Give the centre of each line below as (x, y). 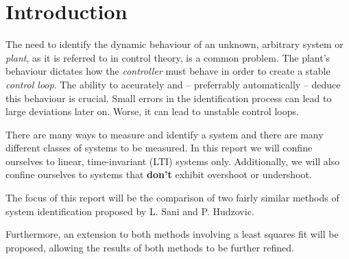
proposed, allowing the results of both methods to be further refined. (150, 247)
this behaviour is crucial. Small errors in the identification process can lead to (169, 98)
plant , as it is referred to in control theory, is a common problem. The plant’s (168, 57)
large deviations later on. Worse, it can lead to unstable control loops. (152, 111)
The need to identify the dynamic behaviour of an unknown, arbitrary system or (174, 44)
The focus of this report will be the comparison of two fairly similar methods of (172, 198)
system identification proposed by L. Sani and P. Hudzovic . (130, 211)
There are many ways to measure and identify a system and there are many (165, 134)
